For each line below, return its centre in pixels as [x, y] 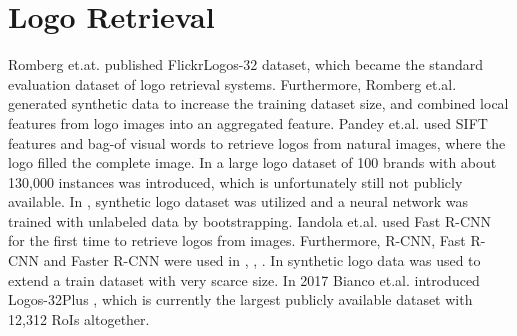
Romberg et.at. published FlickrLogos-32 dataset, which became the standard [246, 64]
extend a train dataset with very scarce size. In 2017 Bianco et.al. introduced [244, 279]
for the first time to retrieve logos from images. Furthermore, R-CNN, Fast [237, 240]
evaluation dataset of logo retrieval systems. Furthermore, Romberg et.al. [232, 83]
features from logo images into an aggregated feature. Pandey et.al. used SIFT [248, 122]
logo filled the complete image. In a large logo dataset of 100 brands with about [252, 162]
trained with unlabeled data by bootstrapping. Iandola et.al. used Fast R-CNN [249, 220]
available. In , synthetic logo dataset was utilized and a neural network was [238, 201]
